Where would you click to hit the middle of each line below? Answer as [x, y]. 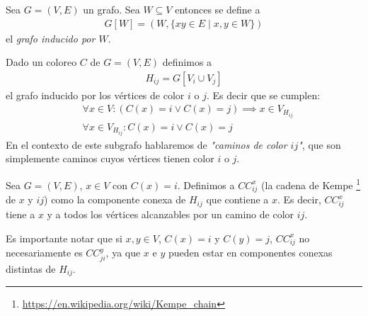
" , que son [320, 144]
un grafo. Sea [111, 9]
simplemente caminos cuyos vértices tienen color [110, 158]
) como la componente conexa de [115, 199]
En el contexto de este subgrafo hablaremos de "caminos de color [146, 144]
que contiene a [237, 199]
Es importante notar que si [64, 238]
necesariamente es [44, 253]
